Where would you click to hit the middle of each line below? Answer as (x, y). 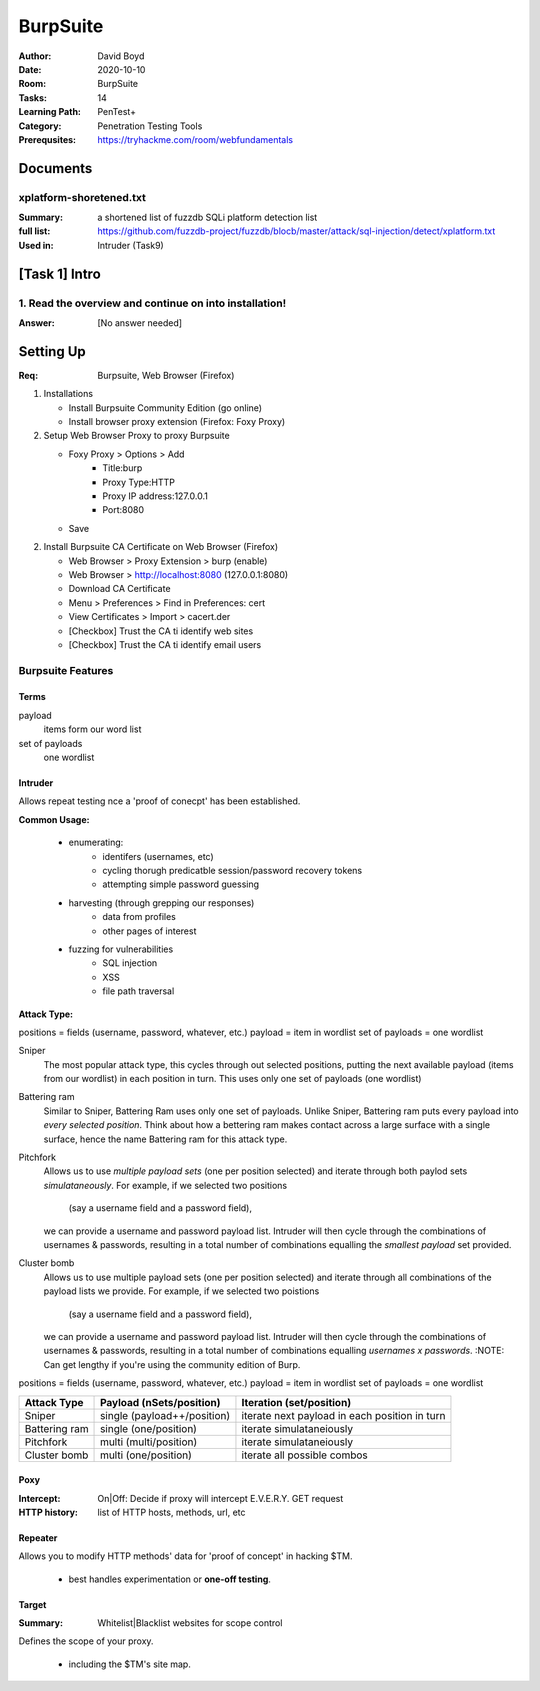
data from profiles (139, 917)
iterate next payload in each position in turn (343, 1415)
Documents (55, 168)
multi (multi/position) (149, 1442)
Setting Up (52, 351)
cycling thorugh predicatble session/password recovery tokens (232, 870)
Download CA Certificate (119, 589)
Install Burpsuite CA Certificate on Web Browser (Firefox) (161, 547)
